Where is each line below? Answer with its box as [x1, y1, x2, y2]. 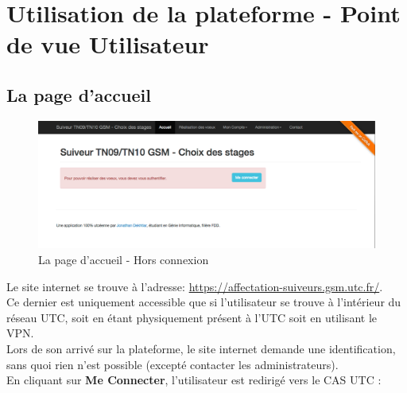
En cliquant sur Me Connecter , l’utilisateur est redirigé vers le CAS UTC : [6, 372, 382, 388]
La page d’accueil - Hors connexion [38, 251, 209, 268]
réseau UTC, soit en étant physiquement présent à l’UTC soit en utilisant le [6, 309, 377, 325]
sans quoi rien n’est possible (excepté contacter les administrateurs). [6, 356, 339, 372]
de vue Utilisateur [6, 28, 209, 60]
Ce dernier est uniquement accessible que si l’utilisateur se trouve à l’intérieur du [6, 294, 401, 310]
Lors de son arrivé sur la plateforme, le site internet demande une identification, [6, 340, 396, 356]
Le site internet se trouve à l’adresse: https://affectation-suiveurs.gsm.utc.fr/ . [6, 278, 383, 294]
